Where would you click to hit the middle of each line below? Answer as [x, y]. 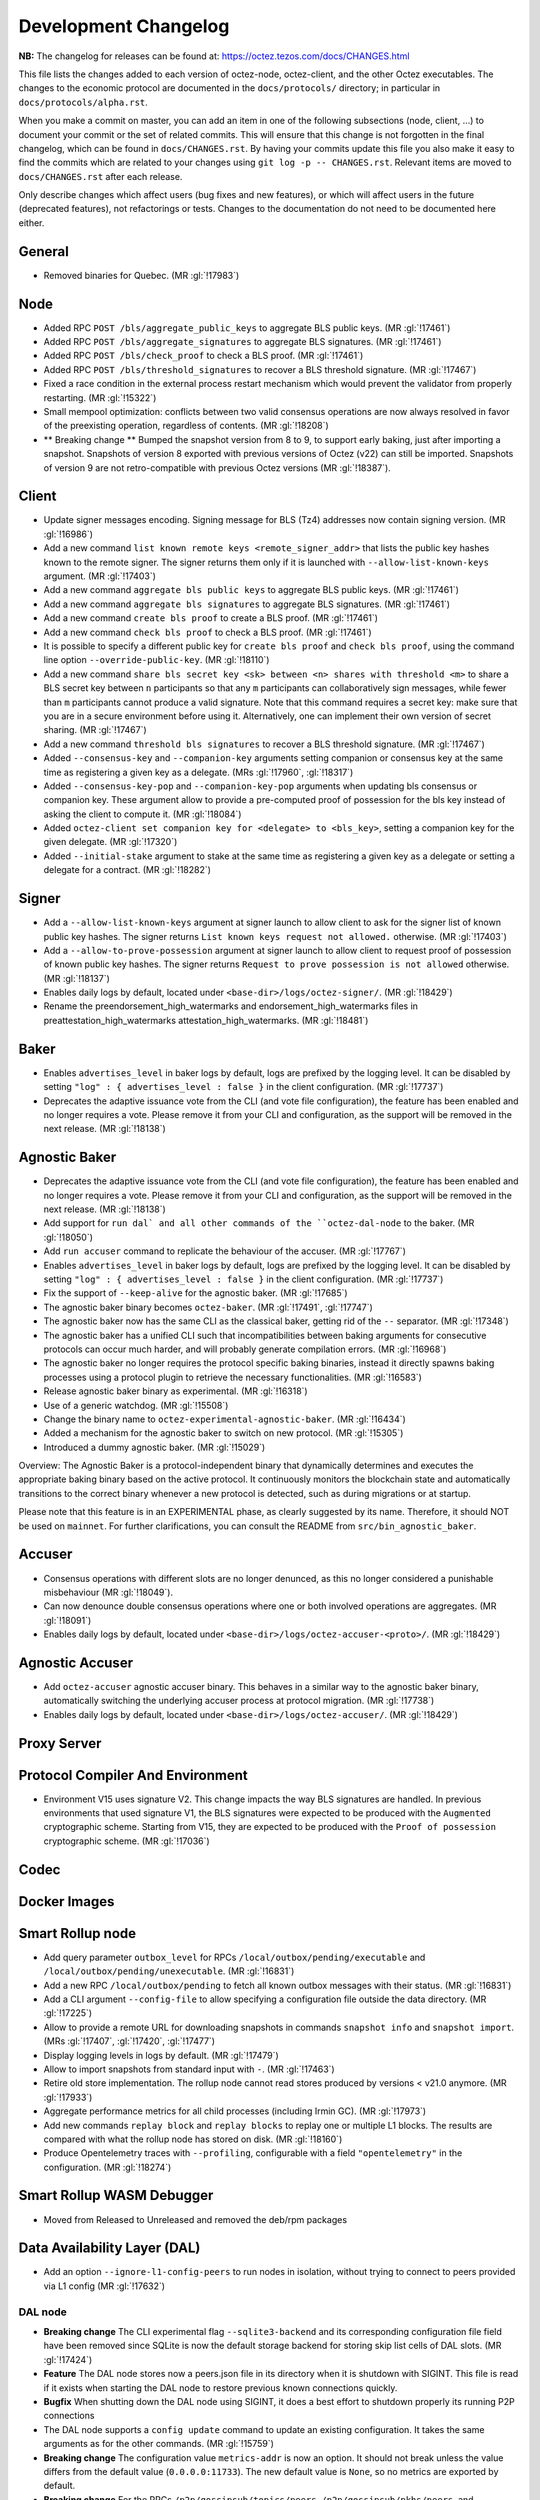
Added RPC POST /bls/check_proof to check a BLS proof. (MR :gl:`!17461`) [203, 356]
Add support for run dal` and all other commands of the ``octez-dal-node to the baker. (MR [259, 1223]
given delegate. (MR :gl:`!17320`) [110, 842]
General [44, 251]
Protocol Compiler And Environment [133, 1775]
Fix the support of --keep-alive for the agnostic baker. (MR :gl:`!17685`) [196, 1293]
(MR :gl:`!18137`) [76, 978]
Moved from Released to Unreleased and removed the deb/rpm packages [195, 2219]
